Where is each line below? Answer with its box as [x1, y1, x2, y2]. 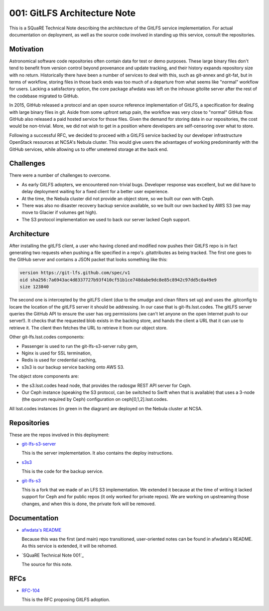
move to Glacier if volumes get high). [21, 210, 98, 216]
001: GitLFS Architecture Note [9, 7, 136, 18]
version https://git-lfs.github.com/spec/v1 [19, 270, 131, 276]
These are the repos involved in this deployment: [9, 432, 110, 438]
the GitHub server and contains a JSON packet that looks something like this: [9, 257, 168, 263]
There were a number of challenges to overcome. [9, 172, 111, 178]
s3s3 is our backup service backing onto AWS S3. [21, 364, 125, 370]
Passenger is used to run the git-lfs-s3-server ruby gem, [21, 343, 138, 349]
